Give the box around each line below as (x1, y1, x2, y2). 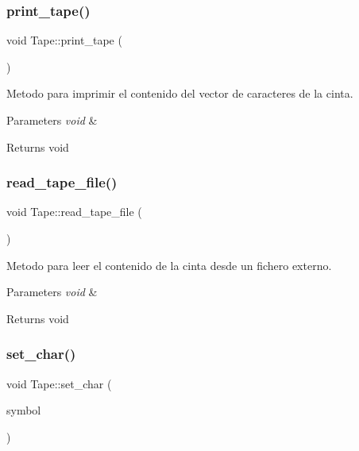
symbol (6, 402, 41, 418)
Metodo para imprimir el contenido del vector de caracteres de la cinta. (6, 85, 353, 102)
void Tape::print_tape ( (6, 32, 122, 48)
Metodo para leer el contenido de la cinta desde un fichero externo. (6, 256, 332, 273)
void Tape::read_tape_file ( (6, 203, 142, 220)
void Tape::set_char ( (6, 375, 112, 391)
